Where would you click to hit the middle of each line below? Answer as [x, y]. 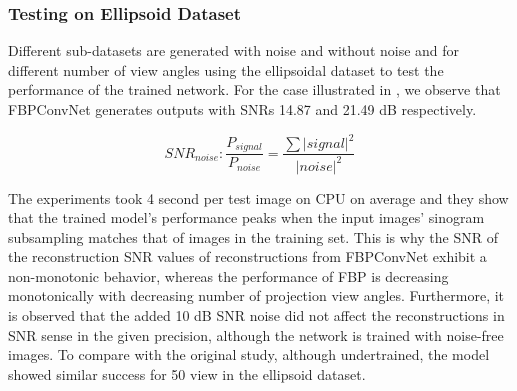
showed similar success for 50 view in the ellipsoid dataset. [187, 373]
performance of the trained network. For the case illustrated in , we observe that [254, 89]
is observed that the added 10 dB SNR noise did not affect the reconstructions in [256, 315]
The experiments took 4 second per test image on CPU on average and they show [258, 197]
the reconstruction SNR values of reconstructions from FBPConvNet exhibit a [247, 256]
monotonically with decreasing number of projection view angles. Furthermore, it [256, 295]
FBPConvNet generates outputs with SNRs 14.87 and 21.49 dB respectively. [242, 109]
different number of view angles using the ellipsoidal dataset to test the [226, 69]
